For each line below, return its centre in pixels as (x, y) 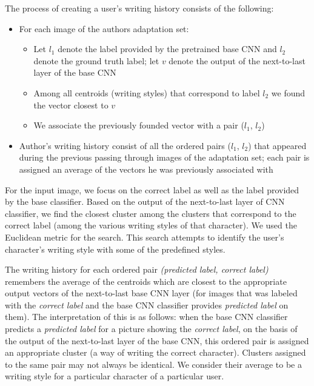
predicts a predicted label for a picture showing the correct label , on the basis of (151, 329)
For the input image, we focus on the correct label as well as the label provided (152, 189)
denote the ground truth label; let (96, 60)
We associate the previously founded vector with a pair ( (139, 125)
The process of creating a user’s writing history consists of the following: (139, 8)
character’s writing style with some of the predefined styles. (115, 249)
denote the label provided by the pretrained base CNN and (167, 49)
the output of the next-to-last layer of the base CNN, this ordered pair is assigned (157, 340)
